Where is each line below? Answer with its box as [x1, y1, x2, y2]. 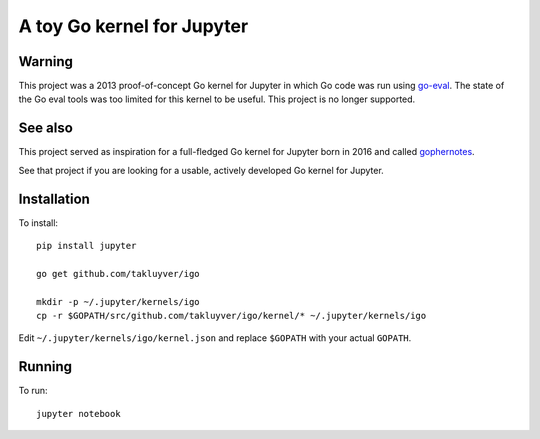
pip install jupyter [36, 240, 137, 252]
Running [18, 358, 73, 375]
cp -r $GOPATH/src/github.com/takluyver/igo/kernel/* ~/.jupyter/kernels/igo [36, 310, 427, 321]
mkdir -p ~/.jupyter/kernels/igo [36, 296, 200, 307]
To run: [18, 385, 49, 397]
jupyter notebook [36, 408, 121, 419]
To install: [18, 216, 59, 229]
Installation [18, 190, 90, 207]
